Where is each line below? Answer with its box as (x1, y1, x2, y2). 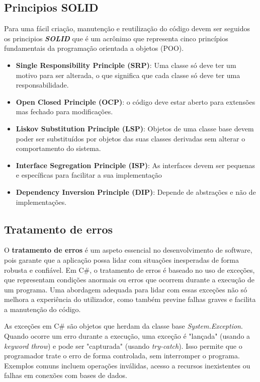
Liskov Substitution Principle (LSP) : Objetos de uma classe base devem (16, 123, 254, 133)
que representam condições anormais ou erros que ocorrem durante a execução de (4, 274, 254, 285)
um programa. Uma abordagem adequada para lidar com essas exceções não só (4, 284, 247, 294)
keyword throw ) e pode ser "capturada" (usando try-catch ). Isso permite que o (4, 340, 242, 351)
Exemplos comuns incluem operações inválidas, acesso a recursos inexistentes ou (4, 360, 250, 370)
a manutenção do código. (4, 303, 81, 314)
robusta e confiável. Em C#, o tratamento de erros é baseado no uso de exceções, (4, 264, 255, 275)
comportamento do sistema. (16, 143, 101, 154)
